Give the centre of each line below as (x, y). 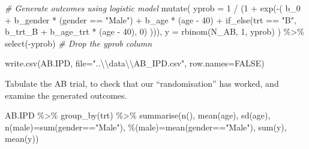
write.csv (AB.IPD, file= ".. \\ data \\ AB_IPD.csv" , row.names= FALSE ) (135, 63)
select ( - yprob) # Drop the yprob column (79, 43)
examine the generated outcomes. (66, 95)
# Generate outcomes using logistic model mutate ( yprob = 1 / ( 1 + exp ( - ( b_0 (153, 8)
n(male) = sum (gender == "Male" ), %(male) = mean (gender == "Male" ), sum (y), (146, 127)
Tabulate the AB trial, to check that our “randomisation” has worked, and (142, 83)
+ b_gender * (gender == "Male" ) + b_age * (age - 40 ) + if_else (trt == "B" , (151, 19)
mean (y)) (22, 139)
